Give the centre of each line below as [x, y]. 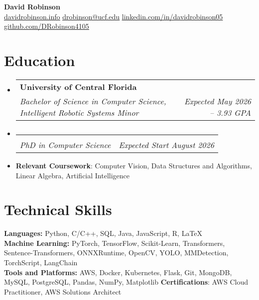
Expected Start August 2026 [166, 145]
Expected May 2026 [217, 101]
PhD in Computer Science [65, 145]
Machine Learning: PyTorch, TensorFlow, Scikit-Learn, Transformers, [115, 243]
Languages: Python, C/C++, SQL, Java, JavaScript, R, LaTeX [103, 233]
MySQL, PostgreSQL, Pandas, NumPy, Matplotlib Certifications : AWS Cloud [126, 282]
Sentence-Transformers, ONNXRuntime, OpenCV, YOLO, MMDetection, [116, 253]
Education [40, 60]
